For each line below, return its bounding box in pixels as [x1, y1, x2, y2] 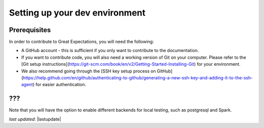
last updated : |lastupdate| [9, 116, 61, 122]
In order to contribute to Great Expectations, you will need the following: [9, 39, 154, 45]
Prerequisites [9, 26, 51, 34]
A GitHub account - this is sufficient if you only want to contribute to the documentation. [21, 48, 199, 54]
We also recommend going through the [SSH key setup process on [21, 68, 156, 74]
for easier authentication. [35, 82, 87, 88]
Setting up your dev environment [9, 7, 146, 18]
